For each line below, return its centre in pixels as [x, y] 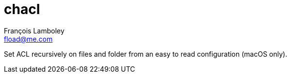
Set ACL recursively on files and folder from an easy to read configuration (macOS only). [146, 54]
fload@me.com [28, 39]
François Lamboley [34, 31]
